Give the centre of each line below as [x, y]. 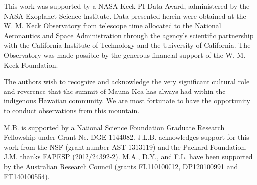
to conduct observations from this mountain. [72, 110]
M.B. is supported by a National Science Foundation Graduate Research [114, 127]
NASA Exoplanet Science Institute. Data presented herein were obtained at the [125, 16]
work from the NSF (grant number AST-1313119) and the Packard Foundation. [126, 146]
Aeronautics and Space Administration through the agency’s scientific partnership [129, 35]
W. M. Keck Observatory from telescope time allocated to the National [113, 26]
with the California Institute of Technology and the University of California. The [127, 45]
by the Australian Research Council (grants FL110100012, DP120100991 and [121, 166]
